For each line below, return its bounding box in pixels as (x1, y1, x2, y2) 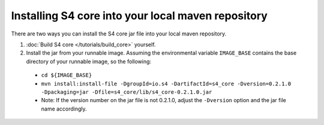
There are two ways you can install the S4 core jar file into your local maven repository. (11, 30, 227, 37)
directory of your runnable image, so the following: (26, 58, 152, 65)
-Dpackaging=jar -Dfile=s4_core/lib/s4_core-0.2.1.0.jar (41, 88, 212, 96)
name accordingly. (41, 105, 87, 112)
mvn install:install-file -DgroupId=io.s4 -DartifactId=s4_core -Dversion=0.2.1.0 (41, 80, 291, 87)
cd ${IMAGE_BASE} (41, 72, 92, 79)
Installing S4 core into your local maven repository (11, 9, 268, 22)
